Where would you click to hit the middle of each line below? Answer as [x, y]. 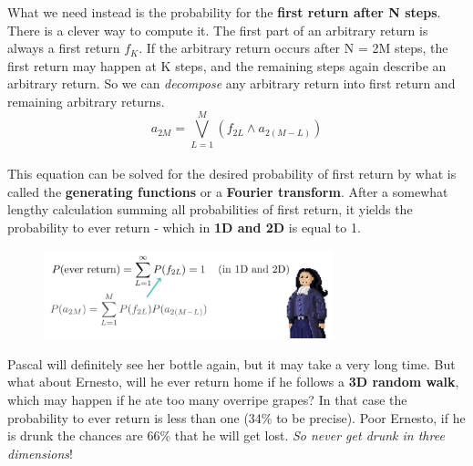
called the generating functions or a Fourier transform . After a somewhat [228, 191]
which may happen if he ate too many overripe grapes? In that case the [207, 400]
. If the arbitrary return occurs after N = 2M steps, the [293, 48]
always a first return [64, 48]
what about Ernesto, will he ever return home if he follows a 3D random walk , [233, 382]
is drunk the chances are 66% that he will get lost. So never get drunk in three [226, 435]
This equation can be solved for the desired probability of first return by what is [232, 174]
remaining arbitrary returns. [86, 101]
